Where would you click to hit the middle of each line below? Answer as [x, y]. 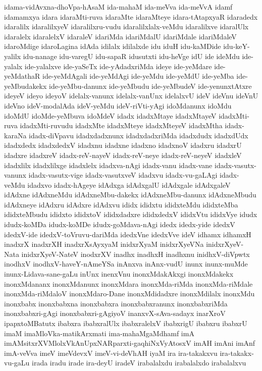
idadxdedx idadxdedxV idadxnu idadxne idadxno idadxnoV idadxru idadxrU [123, 145]
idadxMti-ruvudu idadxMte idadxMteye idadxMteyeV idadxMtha [121, 125]
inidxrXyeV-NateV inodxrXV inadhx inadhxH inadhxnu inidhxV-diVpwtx [136, 254]
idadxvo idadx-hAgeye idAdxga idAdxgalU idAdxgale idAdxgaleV [129, 184]
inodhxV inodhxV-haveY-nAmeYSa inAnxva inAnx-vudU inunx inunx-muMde [126, 264]
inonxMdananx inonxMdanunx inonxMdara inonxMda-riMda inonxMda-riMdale [128, 283]
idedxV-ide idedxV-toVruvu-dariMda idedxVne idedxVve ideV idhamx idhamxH [128, 234]
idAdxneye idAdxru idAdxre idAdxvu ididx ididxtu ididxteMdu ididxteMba [121, 204]
